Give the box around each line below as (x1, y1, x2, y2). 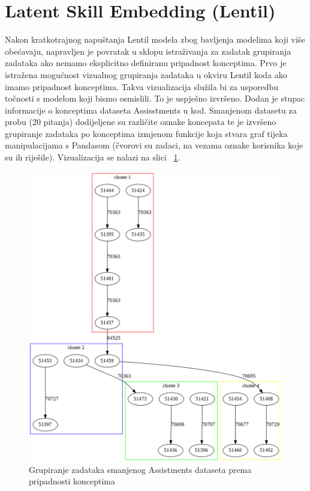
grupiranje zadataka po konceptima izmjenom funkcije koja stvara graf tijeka (5, 127, 288, 139)
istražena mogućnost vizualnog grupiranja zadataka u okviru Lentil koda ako (5, 68, 287, 81)
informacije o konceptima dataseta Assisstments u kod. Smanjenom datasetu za (5, 103, 297, 116)
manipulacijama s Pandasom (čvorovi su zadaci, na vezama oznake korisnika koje (5, 139, 303, 151)
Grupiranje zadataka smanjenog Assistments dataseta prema (29, 463, 252, 475)
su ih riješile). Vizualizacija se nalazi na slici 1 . (5, 151, 180, 163)
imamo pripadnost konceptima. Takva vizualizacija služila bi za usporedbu (5, 80, 279, 93)
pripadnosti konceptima (29, 475, 116, 487)
